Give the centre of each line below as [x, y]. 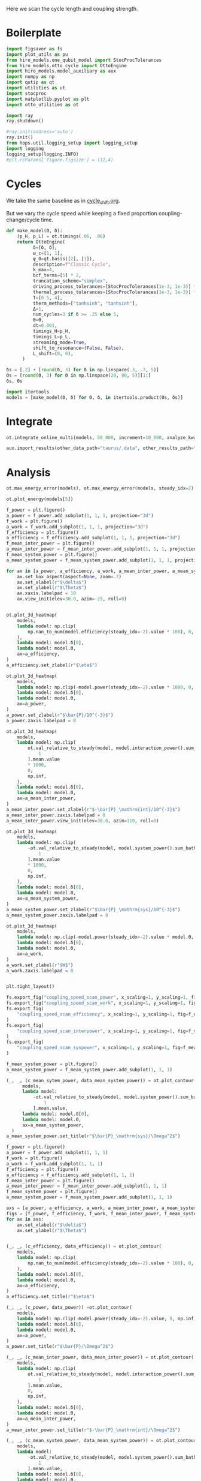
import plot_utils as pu [37, 54]
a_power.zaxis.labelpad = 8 [41, 720]
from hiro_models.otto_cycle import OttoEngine [67, 65]
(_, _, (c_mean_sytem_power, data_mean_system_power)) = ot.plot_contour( [101, 1080]
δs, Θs [14, 381]
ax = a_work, [31, 954]
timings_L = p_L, [51, 337]
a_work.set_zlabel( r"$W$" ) [40, 965]
